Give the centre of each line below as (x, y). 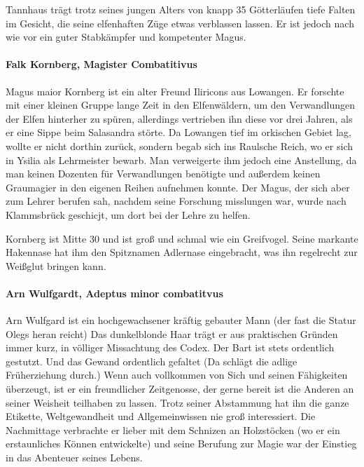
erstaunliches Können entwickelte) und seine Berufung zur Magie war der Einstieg (181, 444)
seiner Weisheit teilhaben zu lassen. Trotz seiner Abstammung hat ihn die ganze (177, 402)
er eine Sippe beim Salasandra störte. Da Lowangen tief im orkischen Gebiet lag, (178, 132)
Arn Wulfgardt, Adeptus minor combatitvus (114, 293)
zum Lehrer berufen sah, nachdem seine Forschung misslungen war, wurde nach (176, 201)
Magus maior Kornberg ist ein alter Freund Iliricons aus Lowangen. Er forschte (175, 91)
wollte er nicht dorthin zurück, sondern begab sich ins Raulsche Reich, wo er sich (179, 145)
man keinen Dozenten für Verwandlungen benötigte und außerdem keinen (163, 174)
